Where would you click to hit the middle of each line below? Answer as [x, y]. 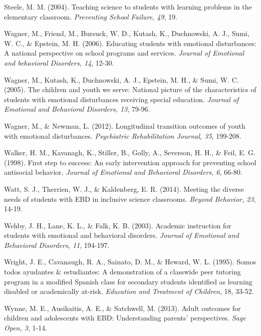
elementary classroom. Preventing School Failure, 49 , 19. [91, 16]
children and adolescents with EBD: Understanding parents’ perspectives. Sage [125, 318]
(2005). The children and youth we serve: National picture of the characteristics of [130, 89]
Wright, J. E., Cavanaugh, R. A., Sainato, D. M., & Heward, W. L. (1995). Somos [130, 262]
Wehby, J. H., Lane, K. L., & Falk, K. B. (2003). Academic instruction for [118, 225]
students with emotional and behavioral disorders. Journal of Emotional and [121, 235]
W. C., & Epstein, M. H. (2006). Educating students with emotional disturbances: [130, 43]
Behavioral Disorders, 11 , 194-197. [57, 245]
